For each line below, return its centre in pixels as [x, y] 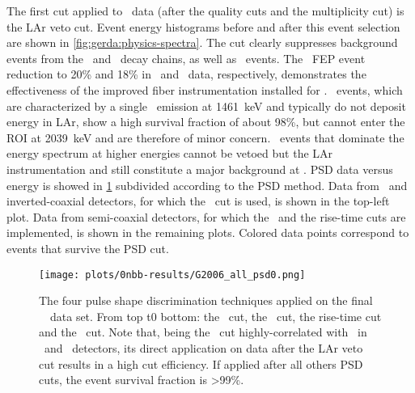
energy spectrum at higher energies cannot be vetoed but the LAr [170, 153]
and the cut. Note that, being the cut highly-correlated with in [203, 332]
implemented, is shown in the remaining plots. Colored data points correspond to [208, 232]
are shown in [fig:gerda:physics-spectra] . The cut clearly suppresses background [202, 42]
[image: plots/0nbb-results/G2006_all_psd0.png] [172, 275]
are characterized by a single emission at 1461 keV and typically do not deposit [206, 106]
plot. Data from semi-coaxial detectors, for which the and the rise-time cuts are [206, 216]
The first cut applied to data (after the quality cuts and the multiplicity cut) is [205, 11]
